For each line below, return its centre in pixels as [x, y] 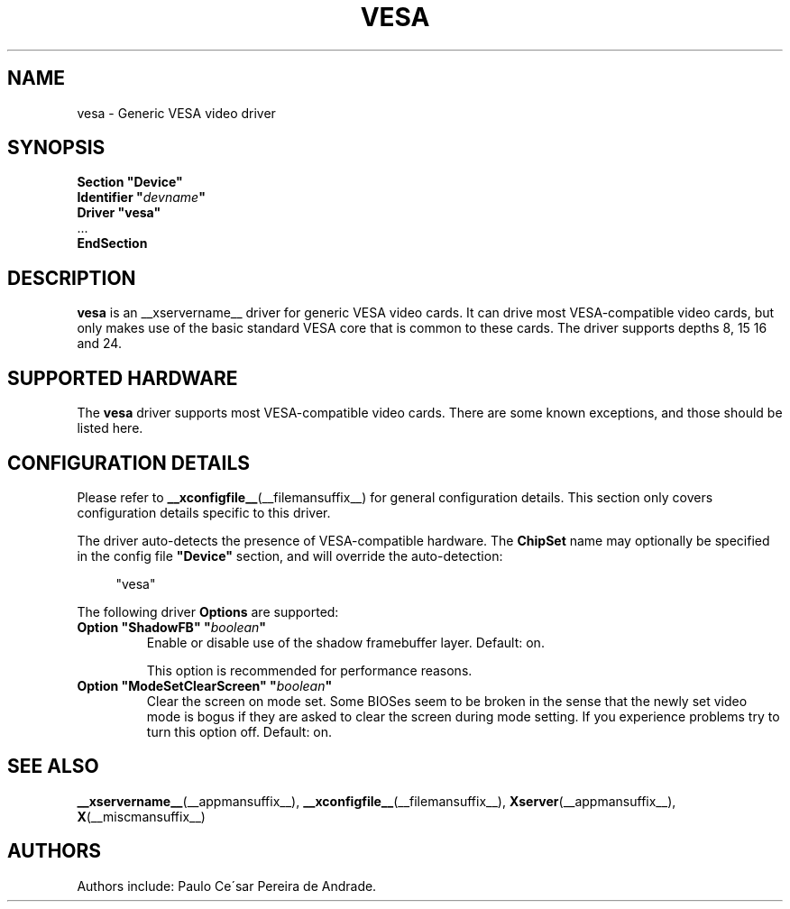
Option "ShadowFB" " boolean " [172, 627]
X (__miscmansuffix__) [141, 816]
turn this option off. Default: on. [239, 731]
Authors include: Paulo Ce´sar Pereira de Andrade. [227, 886]
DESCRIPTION [72, 278]
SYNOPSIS [56, 148]
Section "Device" [130, 182]
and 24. [99, 344]
